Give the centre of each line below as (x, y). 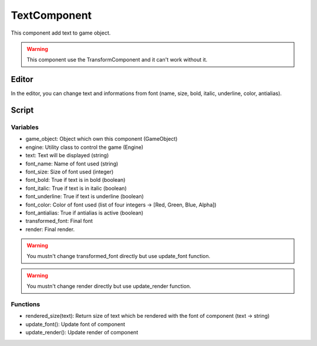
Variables (25, 127)
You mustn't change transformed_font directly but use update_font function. (119, 256)
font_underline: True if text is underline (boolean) (85, 196)
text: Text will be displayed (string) (67, 155)
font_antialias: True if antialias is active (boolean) (85, 213)
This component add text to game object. (61, 33)
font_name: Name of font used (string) (72, 164)
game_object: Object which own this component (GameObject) (102, 139)
